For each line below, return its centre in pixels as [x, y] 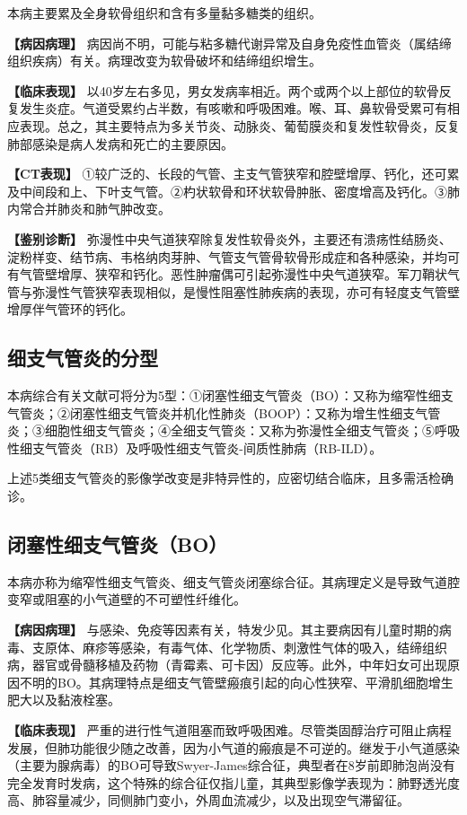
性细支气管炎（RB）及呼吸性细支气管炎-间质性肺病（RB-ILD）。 [195, 447]
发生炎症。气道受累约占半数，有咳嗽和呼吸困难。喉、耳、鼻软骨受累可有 [233, 108]
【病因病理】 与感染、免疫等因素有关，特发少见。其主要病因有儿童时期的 [223, 630]
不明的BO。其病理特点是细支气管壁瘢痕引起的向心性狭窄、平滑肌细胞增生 [236, 682]
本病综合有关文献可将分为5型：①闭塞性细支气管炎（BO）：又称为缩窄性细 [224, 395]
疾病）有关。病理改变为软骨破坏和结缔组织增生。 [176, 61]
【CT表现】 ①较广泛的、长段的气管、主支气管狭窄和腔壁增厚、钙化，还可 [227, 174]
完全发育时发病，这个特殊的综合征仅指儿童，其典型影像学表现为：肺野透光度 [233, 782]
